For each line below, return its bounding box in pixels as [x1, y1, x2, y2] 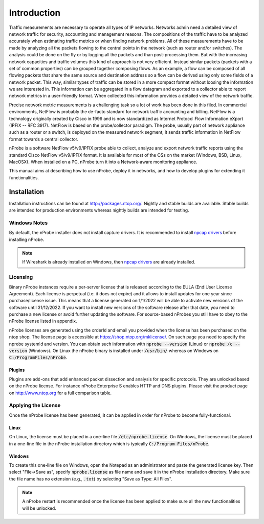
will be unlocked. [22, 505, 56, 511]
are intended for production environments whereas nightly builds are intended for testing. [9, 207, 189, 213]
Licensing [9, 274, 33, 281]
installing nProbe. [9, 237, 44, 242]
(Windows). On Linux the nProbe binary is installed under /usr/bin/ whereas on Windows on [28, 348, 219, 354]
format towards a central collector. [9, 136, 79, 142]
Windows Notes [9, 219, 48, 226]
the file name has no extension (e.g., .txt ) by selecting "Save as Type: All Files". [9, 476, 173, 482]
